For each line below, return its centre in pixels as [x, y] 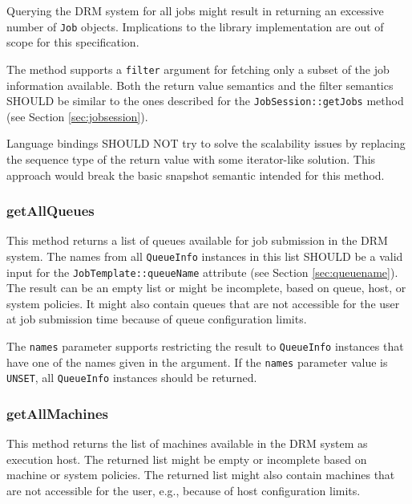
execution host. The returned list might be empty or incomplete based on [187, 459]
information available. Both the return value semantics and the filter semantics [200, 85]
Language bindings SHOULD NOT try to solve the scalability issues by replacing [206, 143]
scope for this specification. [73, 42]
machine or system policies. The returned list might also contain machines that [201, 475]
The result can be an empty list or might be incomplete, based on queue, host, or [206, 288]
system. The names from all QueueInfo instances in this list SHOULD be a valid [205, 256]
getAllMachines [58, 413]
